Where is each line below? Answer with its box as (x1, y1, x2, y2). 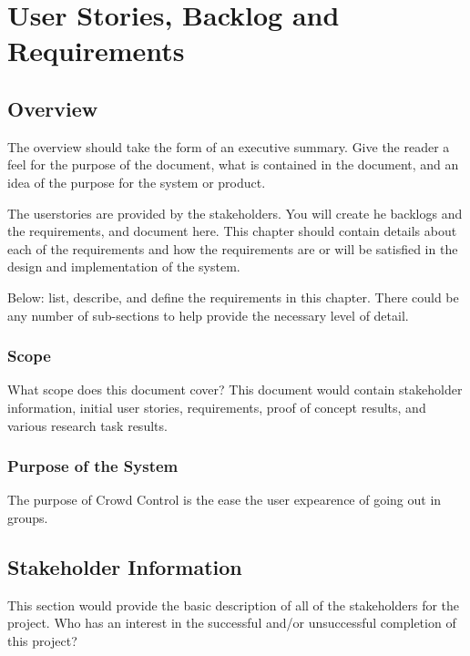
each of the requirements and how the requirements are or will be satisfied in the (7, 239, 458, 258)
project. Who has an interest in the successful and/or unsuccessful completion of (7, 613, 456, 632)
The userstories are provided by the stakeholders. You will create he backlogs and (7, 203, 463, 222)
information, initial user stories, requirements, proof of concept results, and (7, 397, 426, 416)
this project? (7, 630, 77, 650)
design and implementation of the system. (7, 257, 240, 276)
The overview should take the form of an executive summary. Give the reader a (7, 137, 450, 156)
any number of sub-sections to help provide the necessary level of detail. (7, 305, 409, 324)
